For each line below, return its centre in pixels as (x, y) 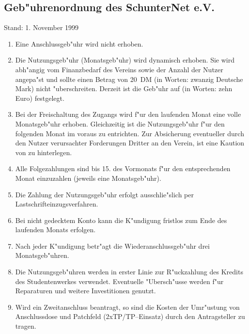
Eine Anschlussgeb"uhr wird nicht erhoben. (79, 43)
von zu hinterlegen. (44, 152)
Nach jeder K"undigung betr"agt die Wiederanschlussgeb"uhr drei (112, 246)
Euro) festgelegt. (40, 98)
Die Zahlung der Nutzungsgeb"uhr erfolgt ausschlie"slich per (104, 194)
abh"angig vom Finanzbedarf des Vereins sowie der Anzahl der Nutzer (119, 69)
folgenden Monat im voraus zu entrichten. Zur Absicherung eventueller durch (130, 133)
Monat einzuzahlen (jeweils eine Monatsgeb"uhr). (88, 178)
